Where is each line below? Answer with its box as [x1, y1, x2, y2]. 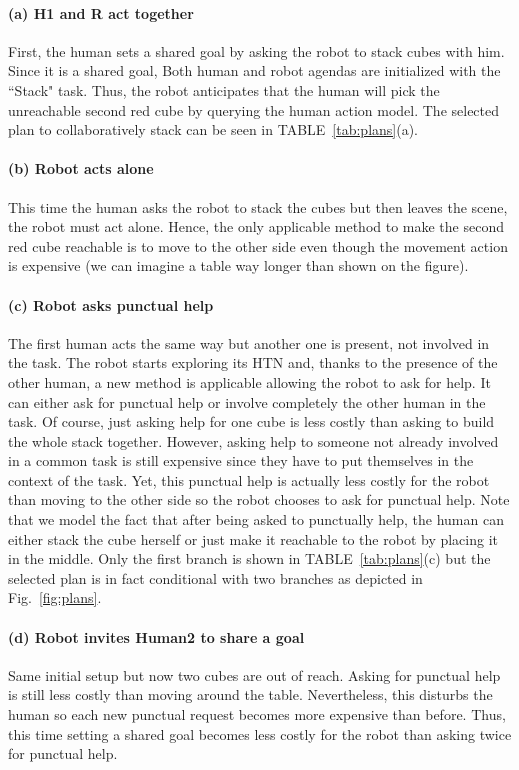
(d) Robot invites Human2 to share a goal [8, 626, 305, 647]
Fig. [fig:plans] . [8, 587, 102, 608]
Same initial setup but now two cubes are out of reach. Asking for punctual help [8, 664, 501, 685]
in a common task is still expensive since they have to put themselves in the [8, 450, 474, 471]
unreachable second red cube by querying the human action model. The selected [8, 99, 500, 120]
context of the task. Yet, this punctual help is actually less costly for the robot [8, 469, 490, 490]
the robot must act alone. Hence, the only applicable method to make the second [8, 216, 504, 237]
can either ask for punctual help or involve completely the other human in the [8, 391, 486, 412]
